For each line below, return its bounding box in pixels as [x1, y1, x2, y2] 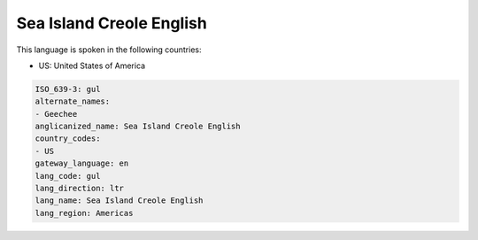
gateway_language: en [35, 159, 129, 168]
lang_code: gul [35, 171, 101, 181]
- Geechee [35, 109, 78, 119]
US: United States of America [38, 60, 146, 71]
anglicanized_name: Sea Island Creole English [35, 121, 241, 132]
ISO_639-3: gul [35, 84, 101, 94]
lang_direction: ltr [35, 183, 124, 194]
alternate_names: [35, 97, 111, 106]
